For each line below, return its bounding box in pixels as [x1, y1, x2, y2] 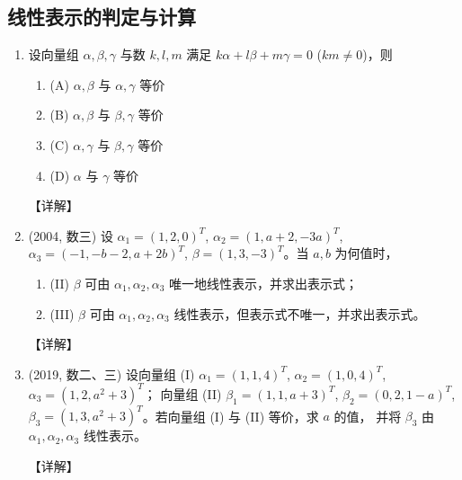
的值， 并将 [333, 406, 402, 425]
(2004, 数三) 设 [28, 226, 113, 244]
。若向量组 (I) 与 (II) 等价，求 [142, 406, 319, 425]
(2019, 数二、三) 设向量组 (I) [28, 364, 195, 383]
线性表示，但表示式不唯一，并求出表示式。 [173, 304, 426, 323]
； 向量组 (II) [143, 384, 222, 403]
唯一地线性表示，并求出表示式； [169, 273, 359, 292]
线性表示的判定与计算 [7, 3, 196, 31]
